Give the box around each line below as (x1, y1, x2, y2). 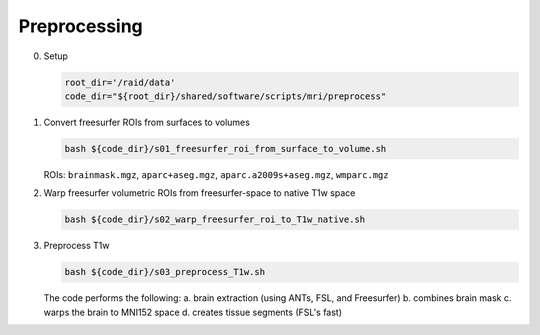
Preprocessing (18, 15, 144, 37)
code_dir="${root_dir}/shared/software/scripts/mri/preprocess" (64, 90, 387, 102)
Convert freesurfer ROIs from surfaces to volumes (43, 116, 250, 128)
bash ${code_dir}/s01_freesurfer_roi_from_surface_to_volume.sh (64, 143, 387, 154)
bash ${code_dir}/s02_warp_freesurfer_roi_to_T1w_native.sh (64, 214, 366, 225)
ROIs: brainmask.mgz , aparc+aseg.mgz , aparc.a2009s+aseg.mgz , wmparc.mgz (43, 168, 389, 180)
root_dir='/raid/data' (64, 76, 176, 88)
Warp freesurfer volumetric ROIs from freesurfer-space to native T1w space (43, 187, 356, 199)
